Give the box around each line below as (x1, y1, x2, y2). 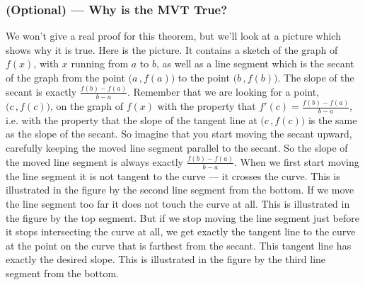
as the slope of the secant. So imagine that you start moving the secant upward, (6, 126, 352, 141)
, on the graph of (50, 99, 124, 113)
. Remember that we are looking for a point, (127, 84, 320, 99)
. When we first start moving (234, 154, 359, 169)
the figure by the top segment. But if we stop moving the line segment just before (6, 210, 359, 225)
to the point (178, 70, 230, 84)
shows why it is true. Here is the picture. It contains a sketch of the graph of (6, 42, 338, 57)
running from (71, 56, 129, 71)
